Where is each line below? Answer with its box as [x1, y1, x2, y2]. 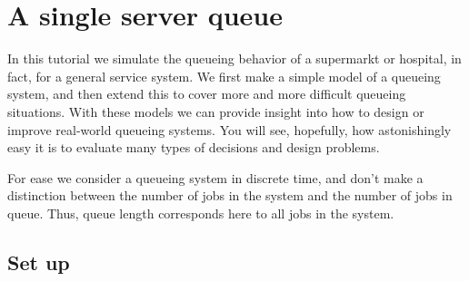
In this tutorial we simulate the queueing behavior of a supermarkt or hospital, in [7, 49, 462, 68]
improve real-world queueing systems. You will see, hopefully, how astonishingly [7, 120, 452, 139]
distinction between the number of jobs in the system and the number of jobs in [7, 186, 453, 205]
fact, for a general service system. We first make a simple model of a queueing [7, 66, 441, 85]
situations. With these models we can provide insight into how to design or [7, 102, 424, 121]
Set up [7, 247, 70, 276]
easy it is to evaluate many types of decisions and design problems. [7, 138, 380, 157]
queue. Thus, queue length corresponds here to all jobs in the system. [7, 203, 394, 222]
